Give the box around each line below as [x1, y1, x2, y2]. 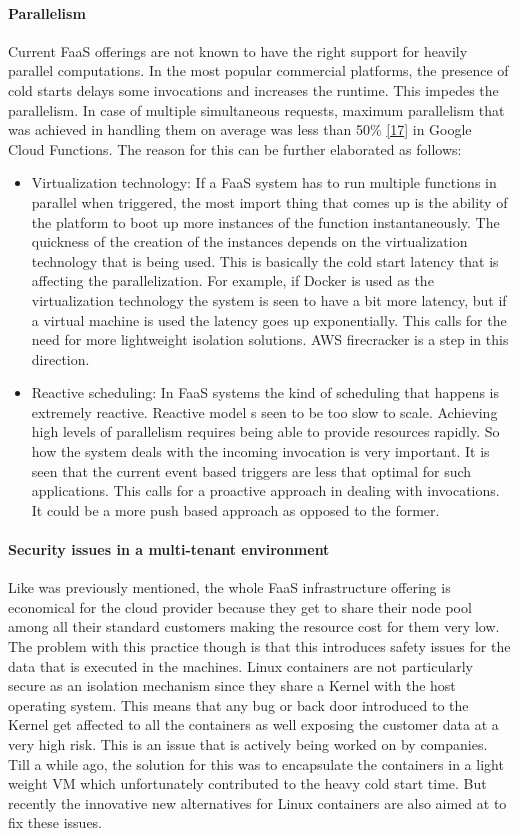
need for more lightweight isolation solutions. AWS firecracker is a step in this [31, 329, 509, 350]
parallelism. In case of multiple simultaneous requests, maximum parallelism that [8, 99, 505, 120]
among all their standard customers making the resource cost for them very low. [8, 616, 500, 637]
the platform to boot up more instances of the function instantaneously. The [31, 211, 500, 232]
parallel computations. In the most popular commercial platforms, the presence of [8, 60, 509, 81]
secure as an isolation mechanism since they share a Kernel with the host [8, 675, 456, 696]
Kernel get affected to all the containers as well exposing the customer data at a [8, 714, 499, 735]
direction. [31, 348, 90, 369]
